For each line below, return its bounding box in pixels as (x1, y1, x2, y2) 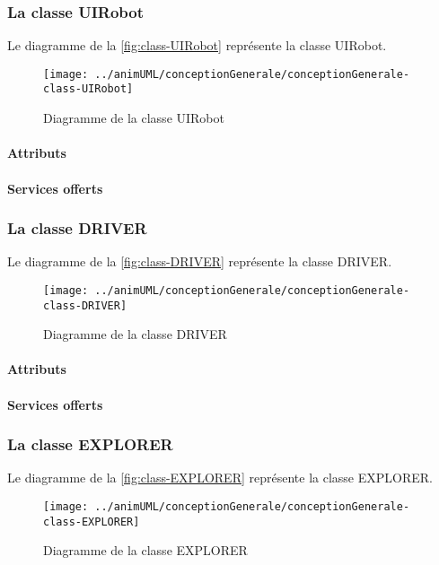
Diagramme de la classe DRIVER (43, 325, 227, 343)
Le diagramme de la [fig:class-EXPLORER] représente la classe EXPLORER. (7, 468, 433, 487)
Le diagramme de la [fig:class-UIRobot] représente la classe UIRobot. (7, 36, 387, 55)
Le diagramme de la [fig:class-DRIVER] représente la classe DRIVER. (7, 252, 392, 271)
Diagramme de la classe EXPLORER (43, 541, 248, 560)
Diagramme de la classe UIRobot (43, 109, 224, 127)
